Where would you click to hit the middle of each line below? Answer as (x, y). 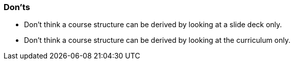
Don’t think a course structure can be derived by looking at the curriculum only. (157, 40)
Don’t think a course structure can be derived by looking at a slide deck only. (153, 25)
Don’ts (17, 7)
